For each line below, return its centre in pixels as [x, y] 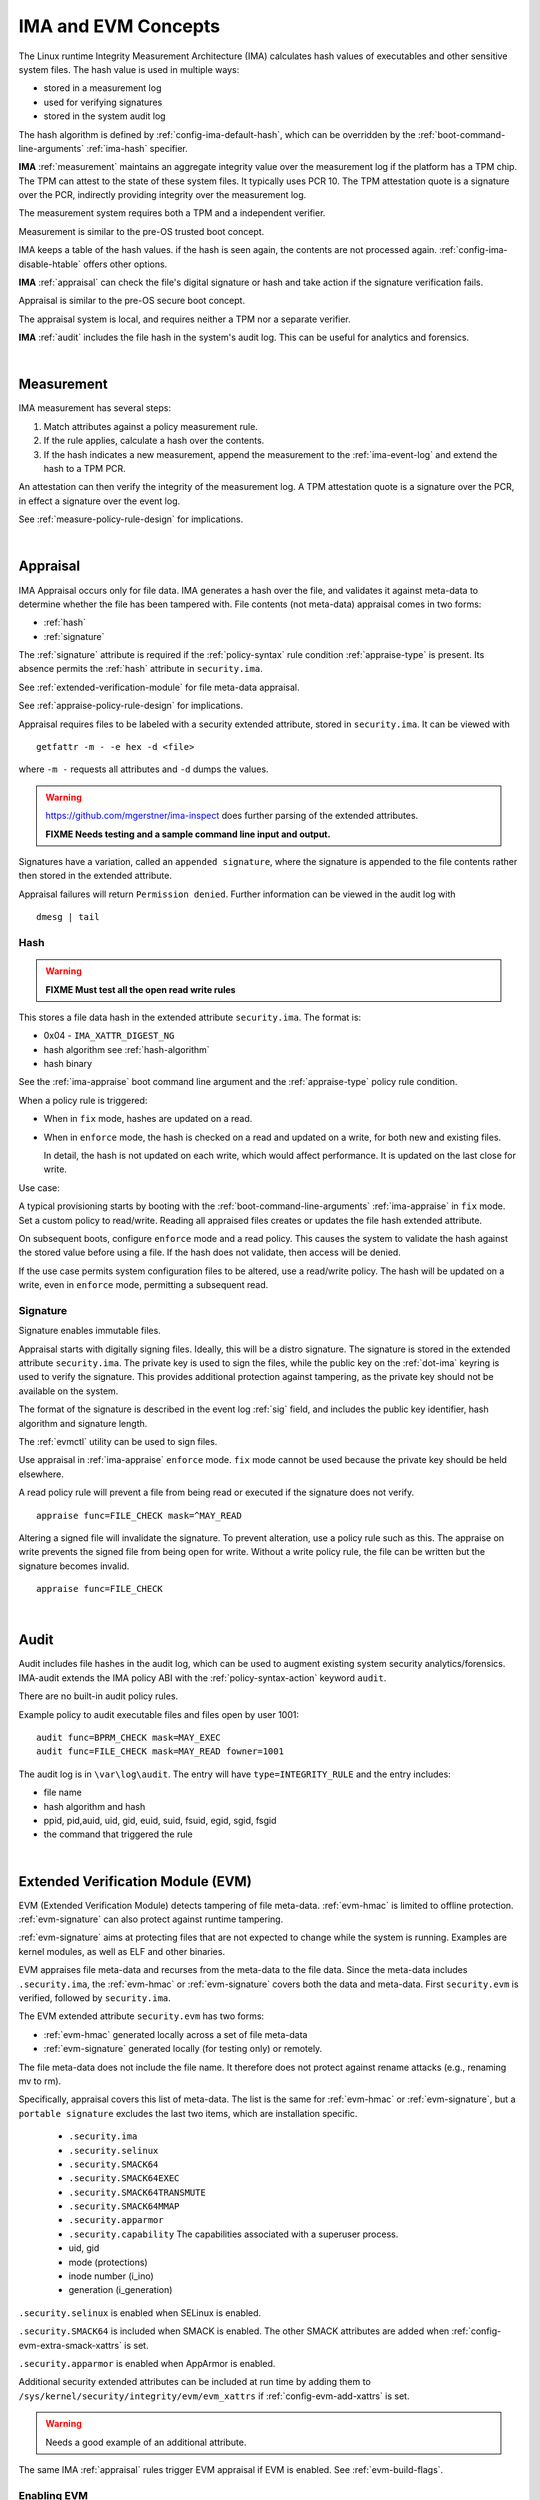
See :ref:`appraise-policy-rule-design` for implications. [131, 706]
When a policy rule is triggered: [83, 1100]
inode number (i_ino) [111, 2276]
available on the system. [68, 1391]
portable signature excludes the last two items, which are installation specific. [188, 2113]
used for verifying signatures [103, 102]
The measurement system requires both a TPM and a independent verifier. [172, 213]
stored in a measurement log [102, 88]
